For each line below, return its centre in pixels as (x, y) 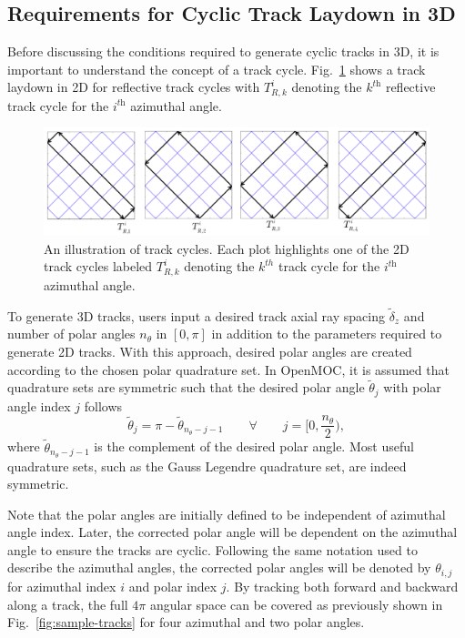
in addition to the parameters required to (327, 334)
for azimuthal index (62, 586)
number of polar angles (71, 334)
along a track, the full (68, 604)
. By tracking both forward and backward (342, 586)
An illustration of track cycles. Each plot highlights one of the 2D (227, 248)
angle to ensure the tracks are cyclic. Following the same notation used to (212, 549)
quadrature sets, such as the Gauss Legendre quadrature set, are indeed (207, 466)
